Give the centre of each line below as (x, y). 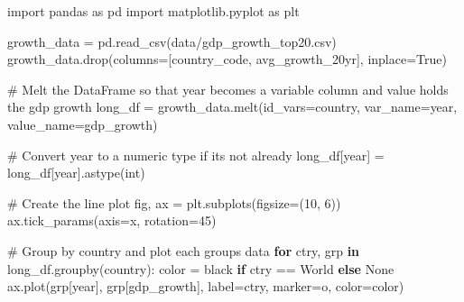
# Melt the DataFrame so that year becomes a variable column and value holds (228, 89)
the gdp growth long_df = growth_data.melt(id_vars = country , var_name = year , (232, 107)
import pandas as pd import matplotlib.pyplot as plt (153, 11)
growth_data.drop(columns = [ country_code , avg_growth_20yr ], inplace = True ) (227, 59)
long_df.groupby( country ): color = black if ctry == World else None (201, 268)
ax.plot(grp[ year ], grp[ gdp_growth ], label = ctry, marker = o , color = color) (206, 286)
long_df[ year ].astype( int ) (76, 173)
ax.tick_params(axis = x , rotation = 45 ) (112, 220)
